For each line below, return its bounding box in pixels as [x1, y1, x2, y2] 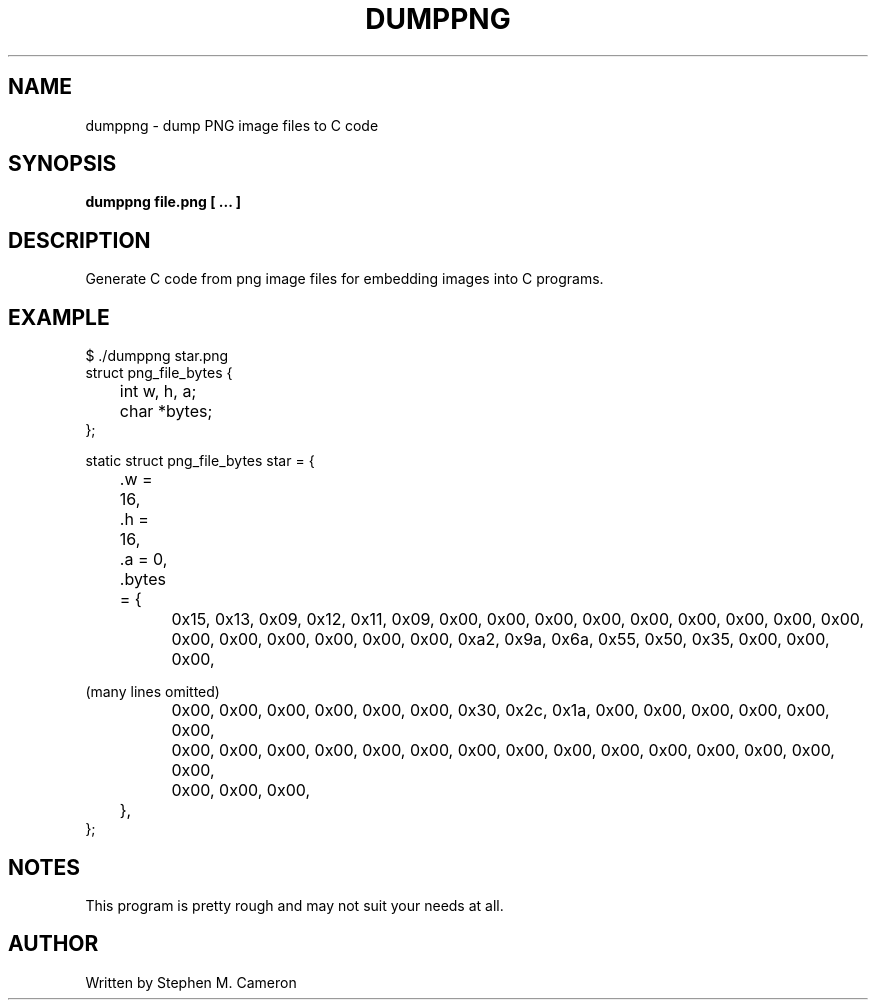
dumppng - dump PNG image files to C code [85, 116, 379, 134]
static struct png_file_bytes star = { [85, 452, 315, 470]
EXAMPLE [8, 304, 110, 330]
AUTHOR [8, 931, 99, 957]
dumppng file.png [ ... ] [85, 193, 242, 211]
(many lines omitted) [85, 683, 220, 701]
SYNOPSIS [8, 151, 117, 177]
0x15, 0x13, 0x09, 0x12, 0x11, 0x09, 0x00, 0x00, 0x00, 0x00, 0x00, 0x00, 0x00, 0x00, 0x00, [171, 609, 865, 630]
